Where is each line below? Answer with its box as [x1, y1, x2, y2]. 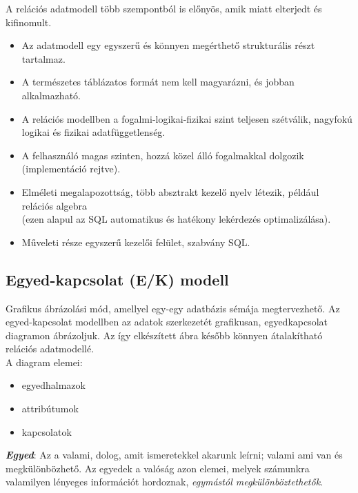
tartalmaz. [21, 51, 66, 66]
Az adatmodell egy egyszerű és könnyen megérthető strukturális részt [21, 38, 315, 52]
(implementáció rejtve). [21, 161, 121, 176]
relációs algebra [21, 198, 88, 212]
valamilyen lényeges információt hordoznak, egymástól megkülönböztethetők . [6, 474, 324, 489]
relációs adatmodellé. [6, 341, 95, 356]
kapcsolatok [21, 424, 72, 439]
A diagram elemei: [6, 354, 83, 369]
